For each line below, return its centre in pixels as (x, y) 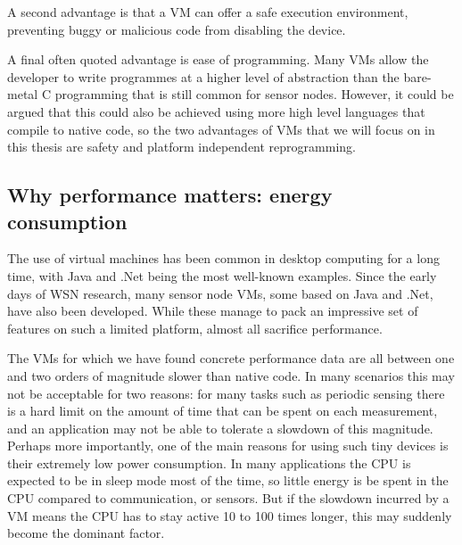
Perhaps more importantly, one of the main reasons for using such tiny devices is (228, 446)
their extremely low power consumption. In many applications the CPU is (209, 462)
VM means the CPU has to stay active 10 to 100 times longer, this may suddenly (230, 515)
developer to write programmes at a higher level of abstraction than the (203, 76)
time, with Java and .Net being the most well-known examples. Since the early (222, 275)
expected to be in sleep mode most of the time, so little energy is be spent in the (228, 480)
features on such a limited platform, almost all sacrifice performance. (195, 328)
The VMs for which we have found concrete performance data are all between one (231, 358)
